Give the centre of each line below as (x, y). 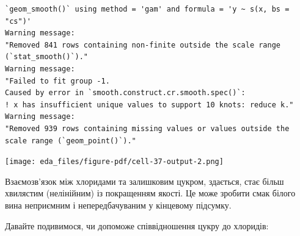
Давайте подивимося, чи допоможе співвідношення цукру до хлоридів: (137, 225)
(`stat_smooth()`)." (47, 57)
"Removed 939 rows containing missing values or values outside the (147, 128)
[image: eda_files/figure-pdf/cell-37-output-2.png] (114, 162)
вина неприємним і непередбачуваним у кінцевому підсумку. (118, 205)
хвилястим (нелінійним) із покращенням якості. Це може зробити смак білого (150, 193)
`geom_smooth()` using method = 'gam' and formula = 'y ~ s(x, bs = (147, 9)
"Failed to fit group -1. (57, 81)
